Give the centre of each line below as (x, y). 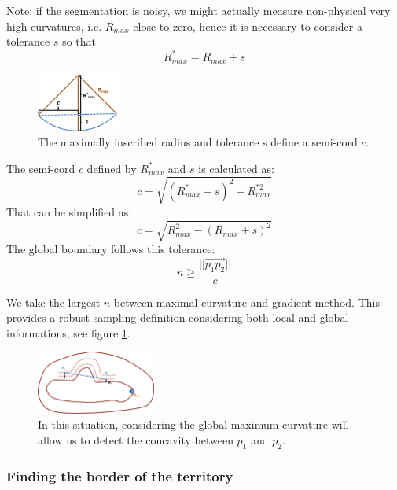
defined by (112, 168)
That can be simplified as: (69, 211)
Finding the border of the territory (120, 475)
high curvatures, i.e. (54, 26)
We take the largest (53, 302)
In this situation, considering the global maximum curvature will (193, 424)
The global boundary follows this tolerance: (111, 249)
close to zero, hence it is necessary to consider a (248, 26)
